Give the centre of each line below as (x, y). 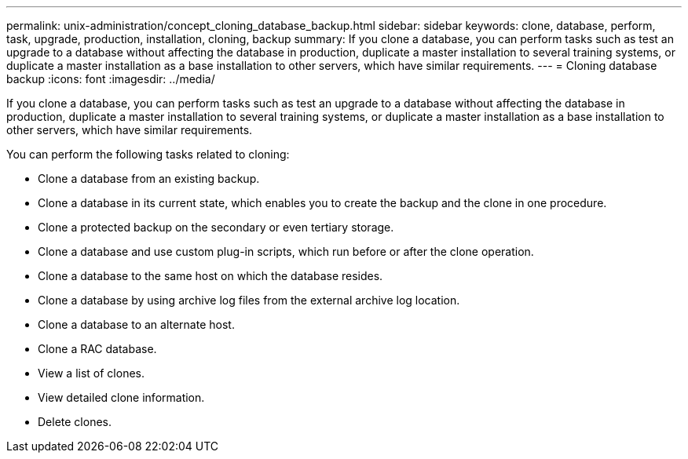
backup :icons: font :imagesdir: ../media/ (111, 79)
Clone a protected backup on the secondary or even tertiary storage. (216, 227)
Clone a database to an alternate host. (136, 324)
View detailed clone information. (121, 397)
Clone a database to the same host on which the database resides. (210, 276)
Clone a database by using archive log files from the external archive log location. (249, 300)
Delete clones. (75, 422)
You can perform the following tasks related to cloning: (148, 154)
